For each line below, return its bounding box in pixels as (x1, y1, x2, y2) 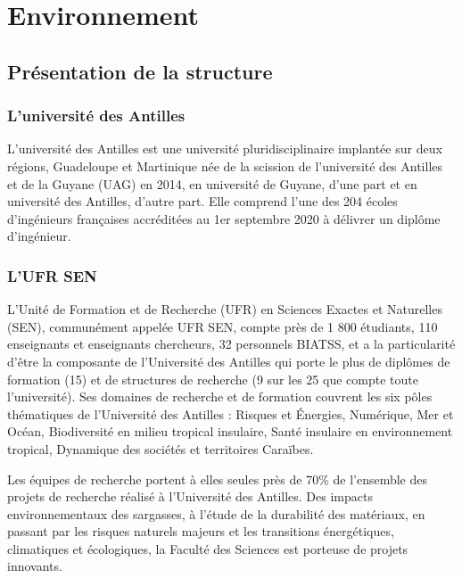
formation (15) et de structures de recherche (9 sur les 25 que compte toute (7, 369, 418, 388)
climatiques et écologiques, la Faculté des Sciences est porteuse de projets (7, 539, 408, 557)
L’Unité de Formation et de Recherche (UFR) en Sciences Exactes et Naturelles (7, 300, 442, 318)
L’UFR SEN (7, 264, 97, 286)
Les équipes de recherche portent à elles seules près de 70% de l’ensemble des (7, 469, 428, 488)
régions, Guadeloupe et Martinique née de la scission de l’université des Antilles (7, 156, 443, 175)
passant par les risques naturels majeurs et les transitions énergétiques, (7, 522, 394, 541)
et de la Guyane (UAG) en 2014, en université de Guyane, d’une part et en (7, 174, 417, 193)
